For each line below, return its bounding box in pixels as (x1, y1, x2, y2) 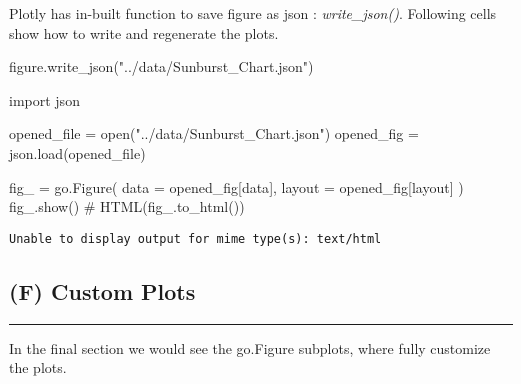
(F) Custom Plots (9, 275, 196, 306)
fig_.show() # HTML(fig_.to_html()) (9, 196, 245, 217)
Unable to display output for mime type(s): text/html (9, 231, 382, 246)
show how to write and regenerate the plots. (9, 22, 279, 43)
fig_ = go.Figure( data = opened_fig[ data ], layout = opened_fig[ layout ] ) (9, 176, 464, 197)
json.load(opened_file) (9, 142, 146, 163)
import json (9, 89, 80, 110)
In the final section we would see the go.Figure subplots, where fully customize (9, 337, 491, 358)
